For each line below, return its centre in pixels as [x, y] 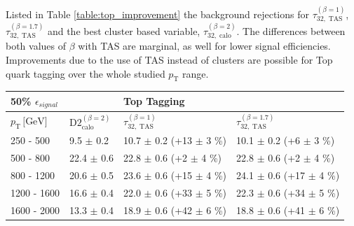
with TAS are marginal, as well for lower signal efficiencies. [204, 46]
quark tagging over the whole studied [86, 73]
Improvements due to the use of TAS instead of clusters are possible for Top [169, 60]
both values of [36, 46]
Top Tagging [154, 101]
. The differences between [291, 31]
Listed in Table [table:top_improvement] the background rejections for [157, 14]
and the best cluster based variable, [124, 31]
